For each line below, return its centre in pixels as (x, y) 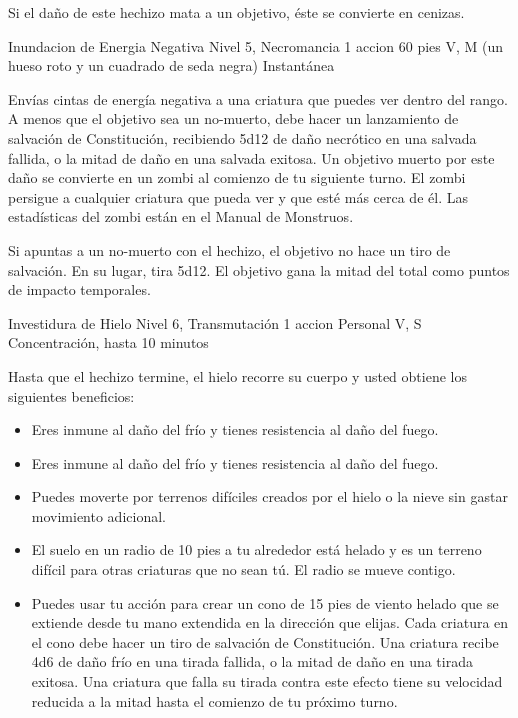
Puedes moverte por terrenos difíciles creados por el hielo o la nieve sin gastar (269, 496)
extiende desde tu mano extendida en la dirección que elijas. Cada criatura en (270, 622)
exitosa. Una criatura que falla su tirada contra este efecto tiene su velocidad (267, 681)
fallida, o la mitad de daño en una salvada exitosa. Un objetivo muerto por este (251, 157)
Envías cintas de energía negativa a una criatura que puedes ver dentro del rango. (258, 98)
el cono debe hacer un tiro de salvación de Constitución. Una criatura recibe (265, 641)
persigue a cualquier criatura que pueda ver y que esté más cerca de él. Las (238, 196)
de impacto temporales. (79, 289)
